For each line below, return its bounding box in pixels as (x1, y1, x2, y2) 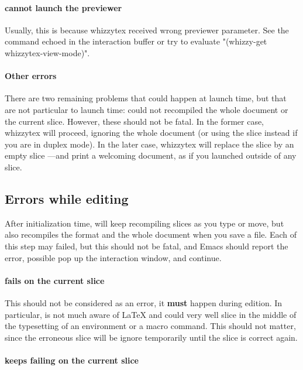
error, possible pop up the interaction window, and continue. (5, 251, 222, 263)
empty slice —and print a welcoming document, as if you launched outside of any (5, 149, 297, 162)
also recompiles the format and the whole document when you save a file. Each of (5, 228, 297, 241)
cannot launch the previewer (5, 1, 122, 13)
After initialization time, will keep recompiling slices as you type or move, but (5, 217, 284, 229)
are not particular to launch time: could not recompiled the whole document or (5, 103, 288, 115)
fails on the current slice (5, 274, 105, 286)
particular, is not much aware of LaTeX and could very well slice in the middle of (5, 308, 297, 320)
